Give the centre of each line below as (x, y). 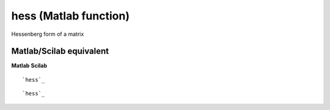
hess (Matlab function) (70, 16)
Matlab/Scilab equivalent (60, 51)
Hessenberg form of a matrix (48, 34)
